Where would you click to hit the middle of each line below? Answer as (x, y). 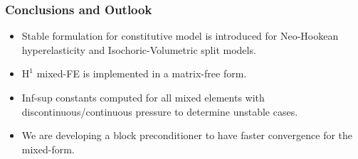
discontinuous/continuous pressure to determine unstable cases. (160, 111)
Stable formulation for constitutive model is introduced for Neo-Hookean (180, 36)
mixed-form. (48, 149)
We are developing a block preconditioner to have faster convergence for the (187, 135)
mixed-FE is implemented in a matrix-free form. (142, 73)
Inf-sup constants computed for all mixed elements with (143, 97)
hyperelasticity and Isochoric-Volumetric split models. (139, 49)
